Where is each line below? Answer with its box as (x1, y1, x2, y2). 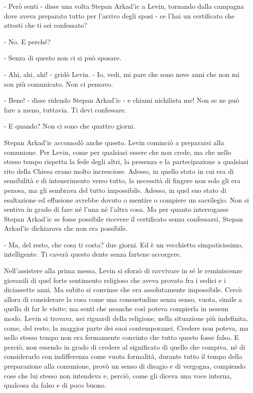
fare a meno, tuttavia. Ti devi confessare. (4, 104, 126, 114)
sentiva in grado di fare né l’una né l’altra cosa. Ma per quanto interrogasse (4, 204, 229, 214)
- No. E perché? (4, 36, 51, 46)
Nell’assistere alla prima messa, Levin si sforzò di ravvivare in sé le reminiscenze (4, 265, 242, 276)
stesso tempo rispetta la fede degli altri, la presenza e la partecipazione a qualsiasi (4, 156, 249, 167)
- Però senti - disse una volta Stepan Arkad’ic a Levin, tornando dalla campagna (4, 1, 244, 11)
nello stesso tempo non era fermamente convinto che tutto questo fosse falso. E (4, 332, 239, 342)
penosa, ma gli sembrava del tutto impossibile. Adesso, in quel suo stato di (4, 185, 227, 195)
